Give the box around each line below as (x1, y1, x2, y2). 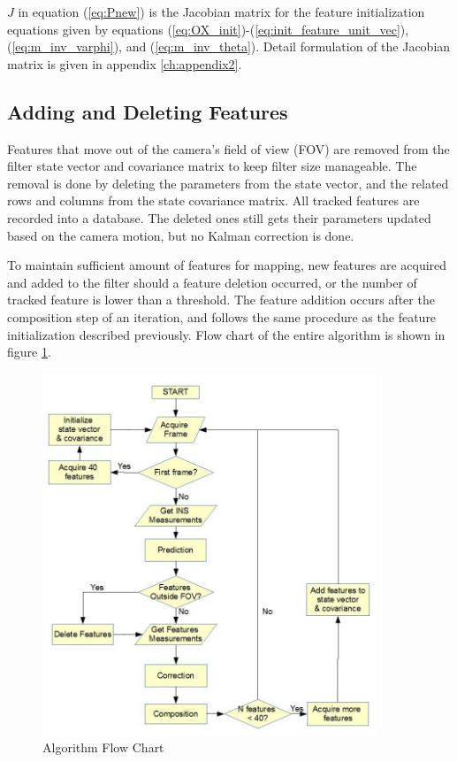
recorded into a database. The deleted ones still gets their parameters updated (7, 208, 431, 227)
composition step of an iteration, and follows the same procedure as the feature (7, 307, 437, 326)
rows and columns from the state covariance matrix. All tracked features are (7, 191, 420, 210)
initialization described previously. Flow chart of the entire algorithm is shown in (7, 325, 446, 343)
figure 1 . (7, 343, 51, 361)
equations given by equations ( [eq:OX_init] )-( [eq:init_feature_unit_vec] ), (7, 19, 409, 38)
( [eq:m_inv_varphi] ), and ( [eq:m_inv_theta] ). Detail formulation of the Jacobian (7, 37, 451, 56)
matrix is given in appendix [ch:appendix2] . (7, 54, 242, 73)
